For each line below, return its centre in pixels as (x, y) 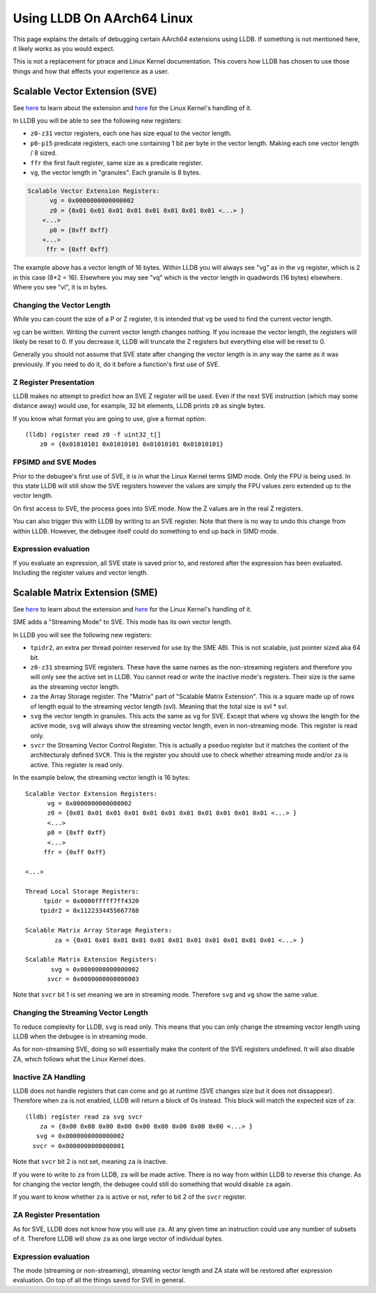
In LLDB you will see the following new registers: (83, 635)
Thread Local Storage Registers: (82, 891)
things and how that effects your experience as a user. (91, 71)
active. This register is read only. (77, 764)
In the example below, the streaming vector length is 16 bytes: (102, 778)
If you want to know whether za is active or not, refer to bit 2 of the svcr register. (130, 1197)
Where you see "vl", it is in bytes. (60, 287)
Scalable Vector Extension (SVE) (85, 91)
